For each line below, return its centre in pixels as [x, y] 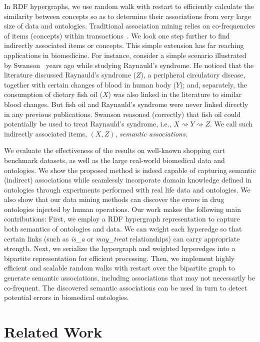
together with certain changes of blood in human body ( [90, 84]
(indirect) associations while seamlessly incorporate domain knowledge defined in [128, 180]
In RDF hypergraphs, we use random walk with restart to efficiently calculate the [129, 6]
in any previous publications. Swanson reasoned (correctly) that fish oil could [122, 114]
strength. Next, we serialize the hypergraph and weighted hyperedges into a [120, 248]
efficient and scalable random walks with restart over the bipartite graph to [119, 268]
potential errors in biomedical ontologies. [66, 297]
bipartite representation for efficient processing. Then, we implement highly [119, 258]
